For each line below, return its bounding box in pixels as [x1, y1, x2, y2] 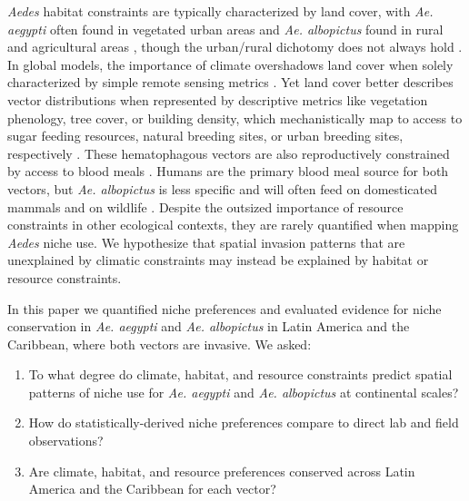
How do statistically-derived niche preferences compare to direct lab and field [28, 413, 459, 432]
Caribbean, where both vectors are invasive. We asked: [7, 334, 312, 353]
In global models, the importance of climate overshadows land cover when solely [7, 54, 454, 74]
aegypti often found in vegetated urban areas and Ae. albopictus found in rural [7, 19, 444, 38]
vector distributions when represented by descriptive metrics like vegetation [7, 90, 428, 109]
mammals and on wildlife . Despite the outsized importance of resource [7, 197, 404, 216]
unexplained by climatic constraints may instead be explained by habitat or [7, 250, 429, 270]
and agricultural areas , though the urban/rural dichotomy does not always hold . [7, 37, 463, 56]
